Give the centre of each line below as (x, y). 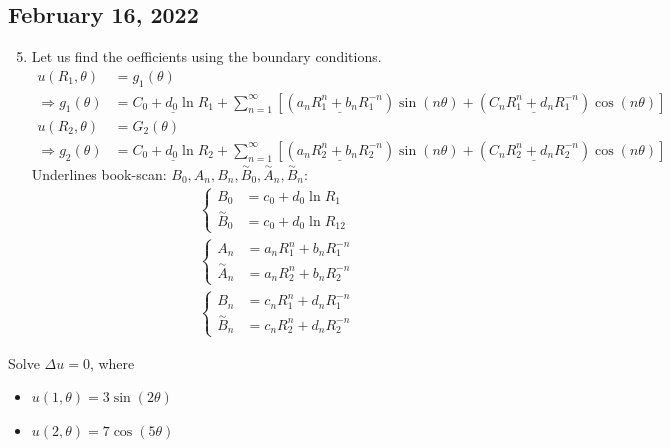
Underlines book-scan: (99, 173)
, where (112, 362)
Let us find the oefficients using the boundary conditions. (206, 56)
